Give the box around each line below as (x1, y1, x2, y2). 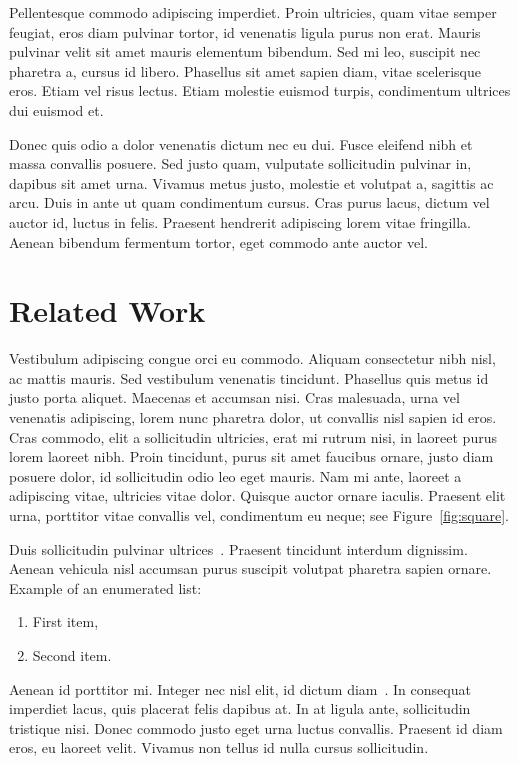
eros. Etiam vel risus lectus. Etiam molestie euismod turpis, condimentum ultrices (9, 80, 511, 101)
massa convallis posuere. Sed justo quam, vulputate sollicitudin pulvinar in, (9, 153, 472, 174)
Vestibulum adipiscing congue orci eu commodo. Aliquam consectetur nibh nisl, (9, 348, 496, 369)
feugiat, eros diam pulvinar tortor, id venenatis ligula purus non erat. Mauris (9, 21, 481, 42)
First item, (32, 611, 99, 632)
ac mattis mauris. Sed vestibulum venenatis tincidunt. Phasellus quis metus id (9, 367, 489, 388)
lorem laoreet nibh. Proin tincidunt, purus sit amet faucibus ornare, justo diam (9, 446, 494, 467)
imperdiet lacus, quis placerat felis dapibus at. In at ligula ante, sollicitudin (9, 698, 471, 719)
